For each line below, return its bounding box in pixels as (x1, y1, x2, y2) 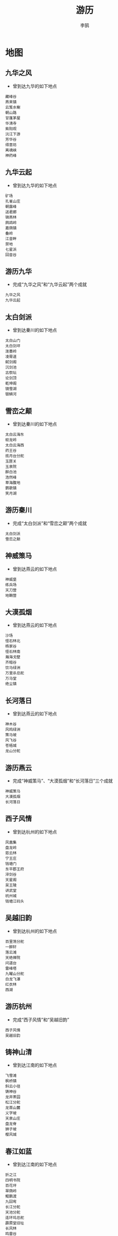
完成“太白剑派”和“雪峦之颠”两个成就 (12, 520, 87, 526)
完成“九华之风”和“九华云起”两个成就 (12, 281, 87, 287)
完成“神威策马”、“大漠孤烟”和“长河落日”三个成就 (12, 778, 113, 784)
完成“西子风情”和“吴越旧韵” (12, 1017, 70, 1023)
